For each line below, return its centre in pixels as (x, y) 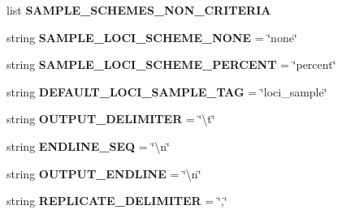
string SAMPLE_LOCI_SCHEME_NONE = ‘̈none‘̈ (152, 37)
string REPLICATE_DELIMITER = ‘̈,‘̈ (117, 201)
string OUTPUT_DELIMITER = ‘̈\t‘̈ (111, 119)
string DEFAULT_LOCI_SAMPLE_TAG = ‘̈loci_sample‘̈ (167, 91)
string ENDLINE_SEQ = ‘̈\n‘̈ (88, 146)
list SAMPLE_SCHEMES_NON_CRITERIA (139, 10)
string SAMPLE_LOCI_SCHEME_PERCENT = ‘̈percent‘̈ (171, 64)
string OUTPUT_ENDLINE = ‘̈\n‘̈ (104, 173)
